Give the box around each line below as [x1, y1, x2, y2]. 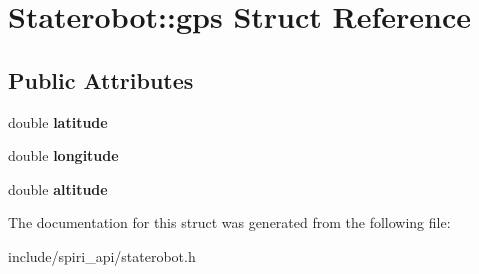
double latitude [8, 111, 108, 132]
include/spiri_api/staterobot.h [8, 245, 196, 266]
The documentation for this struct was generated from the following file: [8, 212, 451, 233]
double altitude [8, 178, 108, 199]
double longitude [8, 145, 119, 166]
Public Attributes [8, 64, 194, 95]
